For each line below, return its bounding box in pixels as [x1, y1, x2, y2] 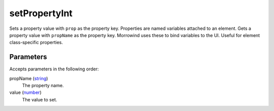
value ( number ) [9, 89, 42, 96]
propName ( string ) [9, 75, 48, 81]
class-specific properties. [9, 40, 63, 46]
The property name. [22, 83, 64, 89]
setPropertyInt [9, 8, 73, 19]
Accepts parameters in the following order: [9, 66, 99, 72]
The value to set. [22, 96, 57, 102]
